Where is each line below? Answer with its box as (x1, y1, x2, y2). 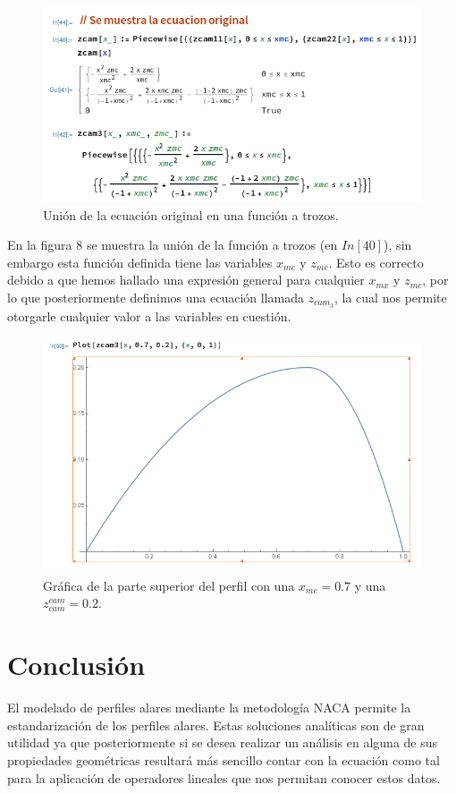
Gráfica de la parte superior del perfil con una (43, 576, 295, 594)
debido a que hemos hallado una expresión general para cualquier (7, 270, 365, 289)
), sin (384, 235, 412, 254)
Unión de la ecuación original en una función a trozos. (43, 205, 339, 224)
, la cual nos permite (334, 288, 447, 307)
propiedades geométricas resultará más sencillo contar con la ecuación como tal (7, 750, 440, 769)
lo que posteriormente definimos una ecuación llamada (7, 288, 304, 307)
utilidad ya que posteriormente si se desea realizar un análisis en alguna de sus (7, 733, 438, 752)
